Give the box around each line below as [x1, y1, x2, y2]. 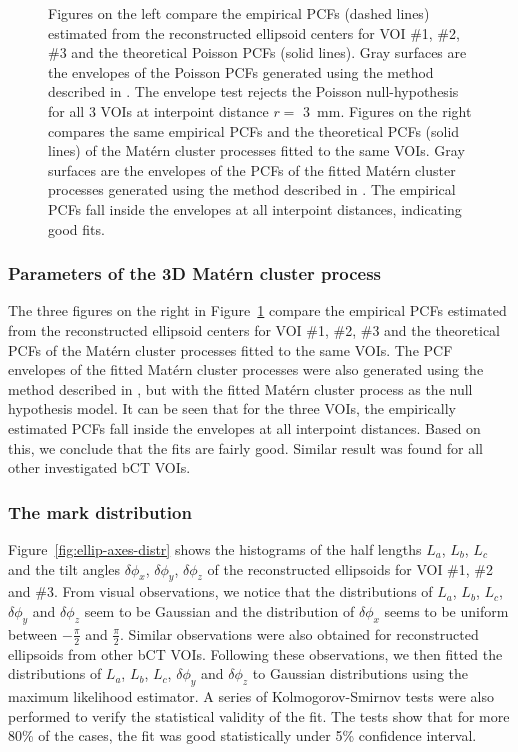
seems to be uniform [384, 600, 509, 621]
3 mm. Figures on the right [303, 100, 472, 121]
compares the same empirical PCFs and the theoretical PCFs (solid [48, 120, 460, 141]
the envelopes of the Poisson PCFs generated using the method [48, 61, 434, 82]
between [8, 623, 58, 644]
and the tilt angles [8, 558, 121, 579]
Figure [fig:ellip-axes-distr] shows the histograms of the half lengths [8, 538, 422, 559]
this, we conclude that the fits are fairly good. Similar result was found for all [8, 437, 483, 458]
